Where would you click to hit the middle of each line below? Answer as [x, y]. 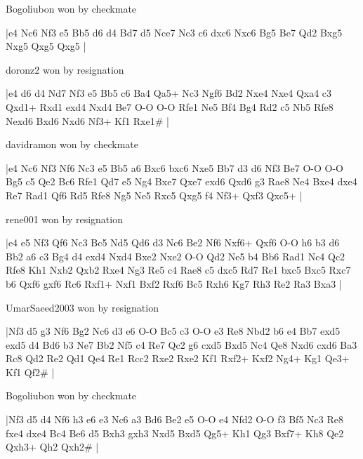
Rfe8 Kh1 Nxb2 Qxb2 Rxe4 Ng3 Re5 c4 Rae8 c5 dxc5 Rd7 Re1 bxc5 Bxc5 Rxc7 [178, 270]
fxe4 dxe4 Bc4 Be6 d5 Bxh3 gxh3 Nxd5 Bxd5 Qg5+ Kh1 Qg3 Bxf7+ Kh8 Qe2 [175, 433]
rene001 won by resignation [64, 219]
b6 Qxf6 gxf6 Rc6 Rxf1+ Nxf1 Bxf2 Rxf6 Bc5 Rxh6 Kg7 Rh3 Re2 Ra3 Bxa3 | [174, 283]
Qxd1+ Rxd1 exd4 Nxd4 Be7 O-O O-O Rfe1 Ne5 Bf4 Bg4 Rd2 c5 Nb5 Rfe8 [170, 106]
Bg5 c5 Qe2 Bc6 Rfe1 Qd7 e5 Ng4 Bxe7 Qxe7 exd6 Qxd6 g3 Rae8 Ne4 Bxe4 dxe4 [181, 181]
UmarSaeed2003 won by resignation [82, 307]
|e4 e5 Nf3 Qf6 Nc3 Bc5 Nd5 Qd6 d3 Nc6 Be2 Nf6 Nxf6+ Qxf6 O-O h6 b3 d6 [173, 242]
